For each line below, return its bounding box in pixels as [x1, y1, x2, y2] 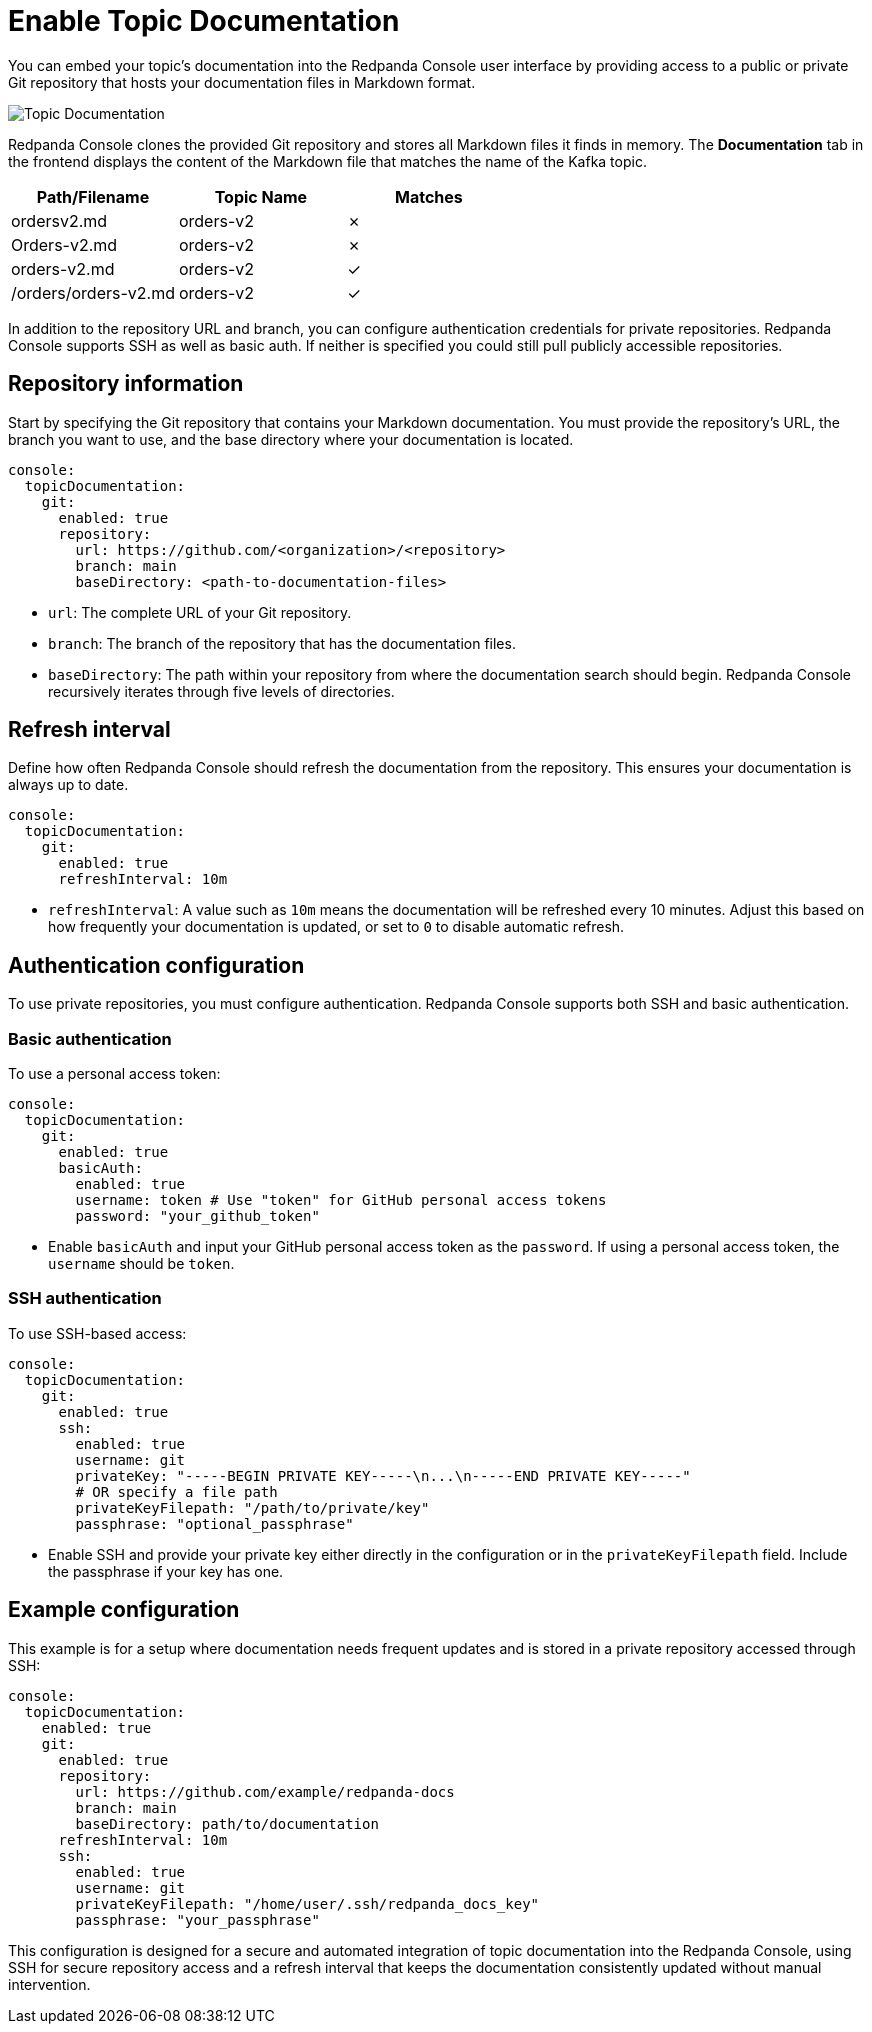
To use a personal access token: [8, 1065, 221, 1083]
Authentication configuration [8, 952, 305, 978]
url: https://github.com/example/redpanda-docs [75, 1783, 455, 1800]
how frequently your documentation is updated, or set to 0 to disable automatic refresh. [48, 918, 625, 936]
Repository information [8, 371, 244, 397]
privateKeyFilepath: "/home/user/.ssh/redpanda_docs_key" [75, 1895, 540, 1912]
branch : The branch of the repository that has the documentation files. [48, 634, 516, 652]
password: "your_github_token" [75, 1208, 320, 1225]
